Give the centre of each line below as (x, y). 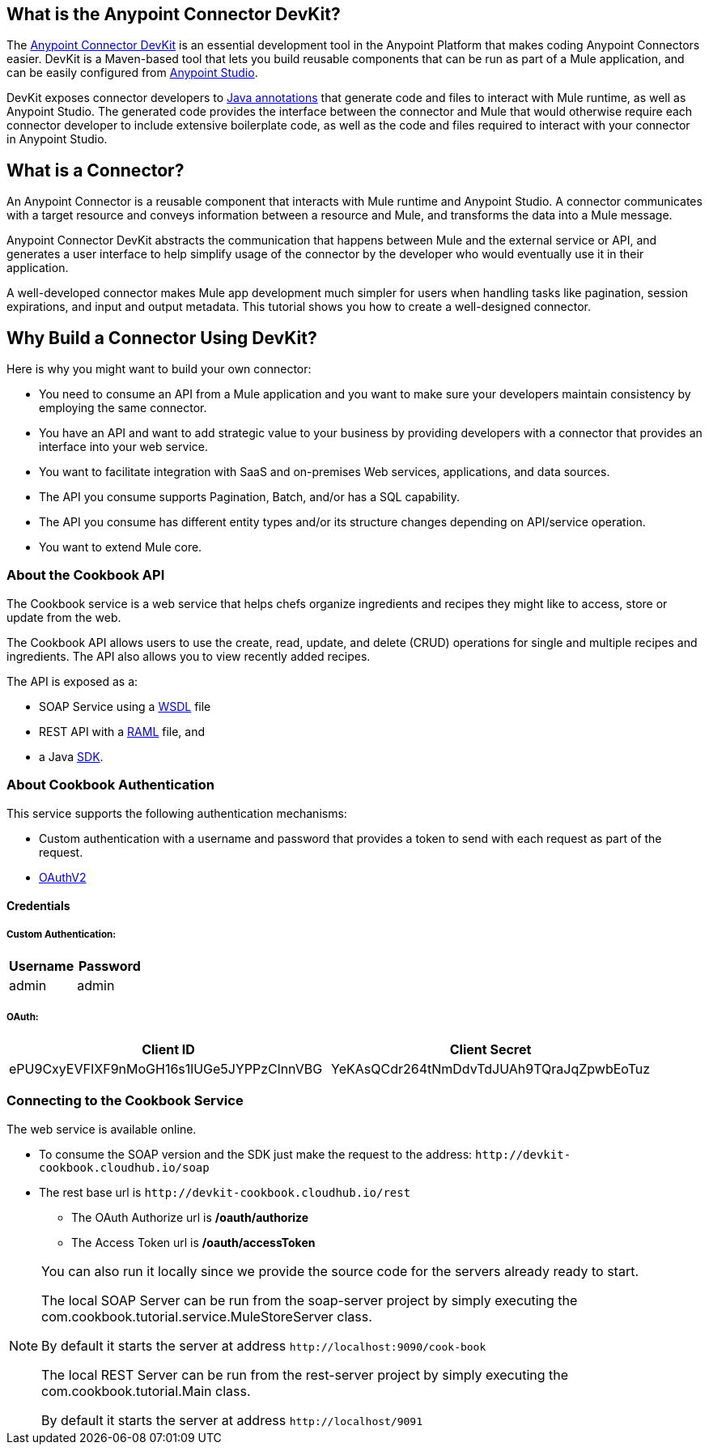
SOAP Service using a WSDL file (125, 706)
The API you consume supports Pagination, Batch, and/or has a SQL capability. (249, 497)
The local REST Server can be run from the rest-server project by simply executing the (305, 1374)
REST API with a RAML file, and (122, 731)
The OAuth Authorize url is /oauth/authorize (190, 1217)
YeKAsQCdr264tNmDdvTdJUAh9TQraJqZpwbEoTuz (491, 1068)
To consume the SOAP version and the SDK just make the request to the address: (256, 1154)
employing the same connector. (123, 408)
